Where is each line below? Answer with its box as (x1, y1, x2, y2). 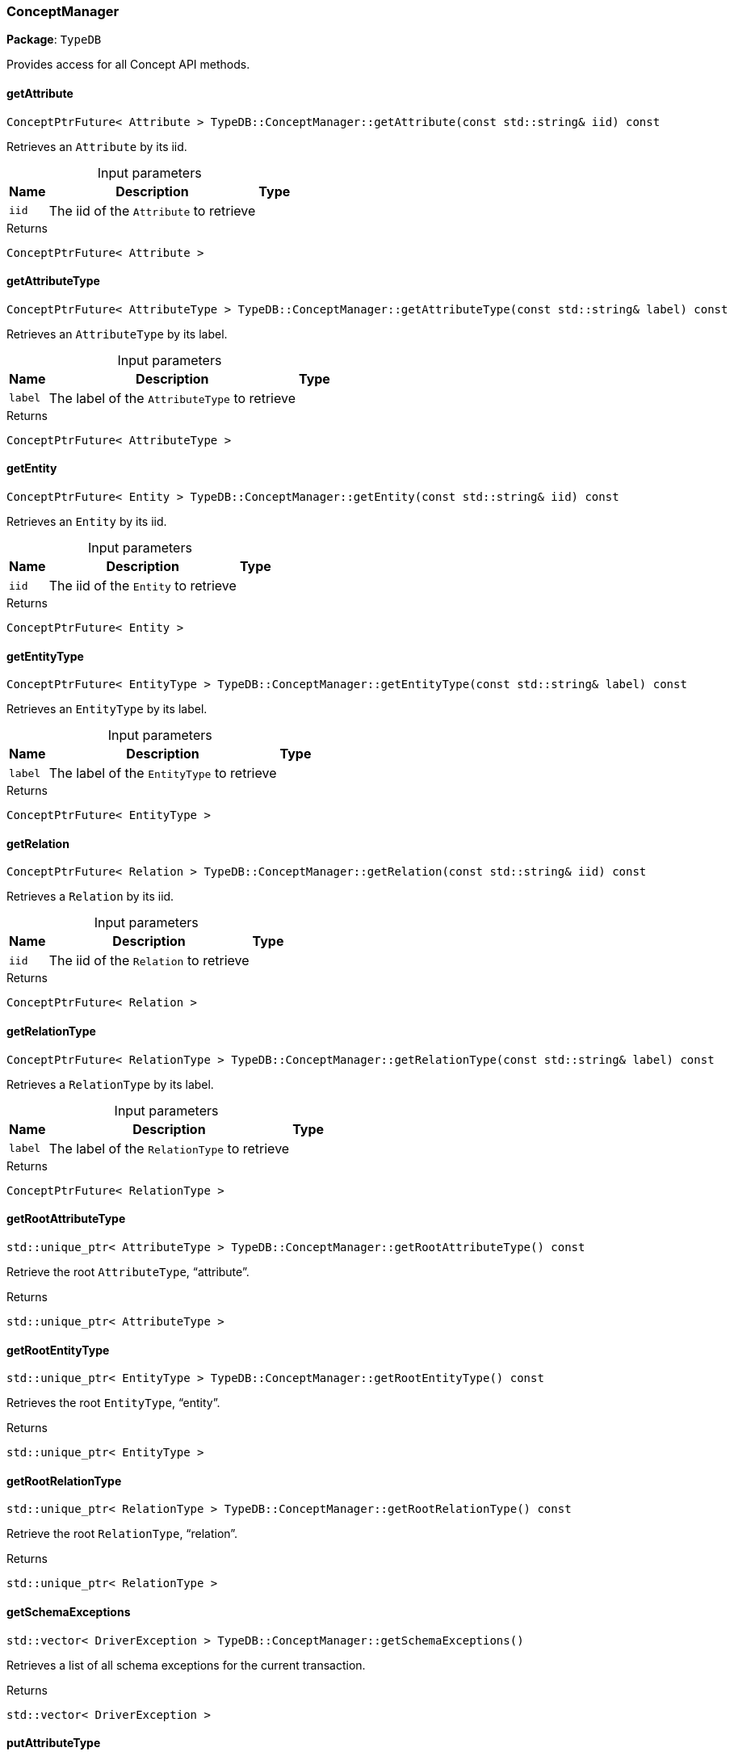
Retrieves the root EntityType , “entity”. (6, 1396, 220, 1410)
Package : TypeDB (6, 32, 102, 47)
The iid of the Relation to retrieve (48, 952, 250, 969)
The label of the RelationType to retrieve (48, 1140, 290, 1157)
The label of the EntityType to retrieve (48, 765, 277, 782)
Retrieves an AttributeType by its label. (6, 326, 228, 341)
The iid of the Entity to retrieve (48, 578, 237, 594)
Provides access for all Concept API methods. (6, 57, 250, 72)
